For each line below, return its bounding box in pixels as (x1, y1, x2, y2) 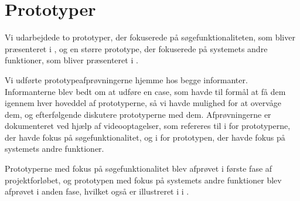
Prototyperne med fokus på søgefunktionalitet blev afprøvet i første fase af (5, 162, 272, 175)
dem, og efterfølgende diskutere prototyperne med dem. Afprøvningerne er (5, 108, 271, 120)
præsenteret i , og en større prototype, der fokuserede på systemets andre (5, 42, 268, 54)
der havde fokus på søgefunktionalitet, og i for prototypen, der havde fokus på (5, 131, 285, 143)
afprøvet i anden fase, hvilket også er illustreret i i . (5, 185, 189, 197)
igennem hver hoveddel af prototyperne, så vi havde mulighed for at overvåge (5, 97, 281, 109)
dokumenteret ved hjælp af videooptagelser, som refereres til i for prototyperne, (5, 120, 291, 132)
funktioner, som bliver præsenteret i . (5, 54, 138, 66)
